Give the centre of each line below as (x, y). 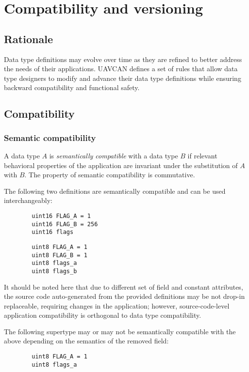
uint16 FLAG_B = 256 (65, 224)
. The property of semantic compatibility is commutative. (110, 175)
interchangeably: (28, 200)
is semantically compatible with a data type (114, 155)
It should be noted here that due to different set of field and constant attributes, (124, 287)
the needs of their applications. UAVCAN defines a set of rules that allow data (121, 69)
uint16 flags (53, 232)
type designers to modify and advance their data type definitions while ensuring (123, 78)
